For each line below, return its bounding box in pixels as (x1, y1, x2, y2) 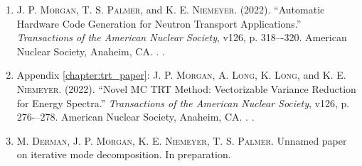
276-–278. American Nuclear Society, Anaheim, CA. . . (16, 109, 255, 124)
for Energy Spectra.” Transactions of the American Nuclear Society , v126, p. (16, 95, 350, 110)
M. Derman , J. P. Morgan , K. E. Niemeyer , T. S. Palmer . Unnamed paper (16, 133, 347, 148)
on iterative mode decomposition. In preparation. (16, 147, 231, 162)
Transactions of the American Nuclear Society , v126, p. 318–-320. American (16, 30, 347, 45)
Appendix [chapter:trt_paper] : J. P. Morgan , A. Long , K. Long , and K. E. (16, 67, 346, 82)
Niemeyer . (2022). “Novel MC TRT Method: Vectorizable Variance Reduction (16, 81, 356, 96)
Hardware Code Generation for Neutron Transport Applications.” (16, 16, 302, 31)
